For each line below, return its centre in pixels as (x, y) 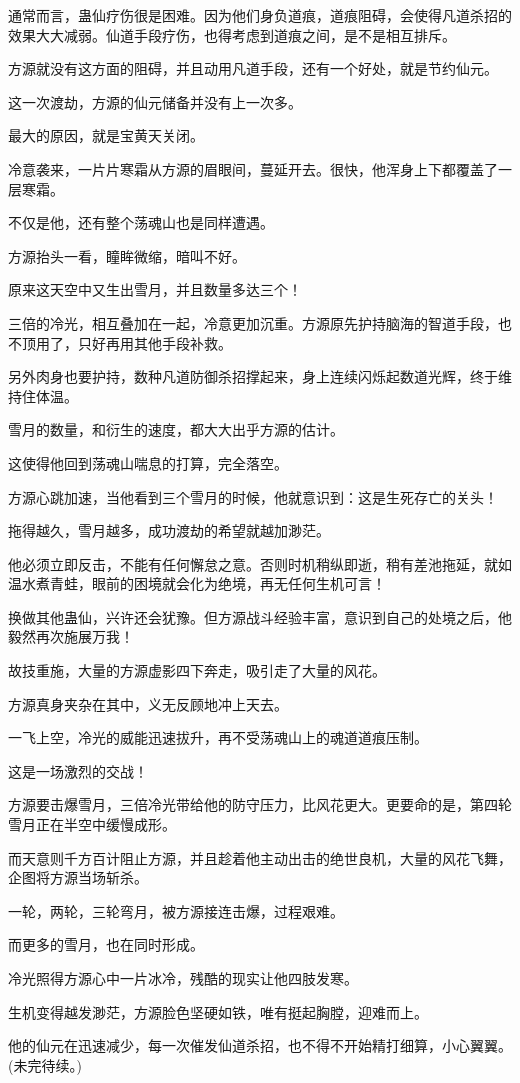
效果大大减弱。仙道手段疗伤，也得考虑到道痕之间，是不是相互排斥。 (232, 34)
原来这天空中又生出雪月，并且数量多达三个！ (155, 289)
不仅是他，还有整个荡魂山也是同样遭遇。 (141, 222)
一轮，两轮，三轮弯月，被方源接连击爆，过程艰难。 (176, 910)
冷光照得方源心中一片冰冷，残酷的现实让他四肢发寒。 (183, 978)
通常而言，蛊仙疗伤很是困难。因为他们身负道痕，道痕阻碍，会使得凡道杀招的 (260, 15)
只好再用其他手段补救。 (154, 342)
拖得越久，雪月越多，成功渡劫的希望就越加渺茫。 (169, 530)
